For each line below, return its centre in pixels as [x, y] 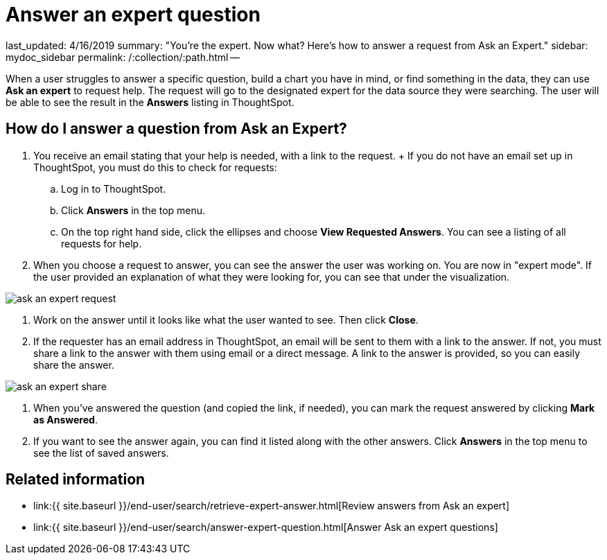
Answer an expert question [133, 15]
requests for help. [102, 243]
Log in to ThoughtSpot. [114, 189]
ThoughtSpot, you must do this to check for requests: [155, 167]
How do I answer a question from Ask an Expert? [176, 129]
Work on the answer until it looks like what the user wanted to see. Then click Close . [226, 320]
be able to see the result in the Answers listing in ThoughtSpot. [150, 102]
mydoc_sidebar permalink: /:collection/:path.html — [123, 57]
